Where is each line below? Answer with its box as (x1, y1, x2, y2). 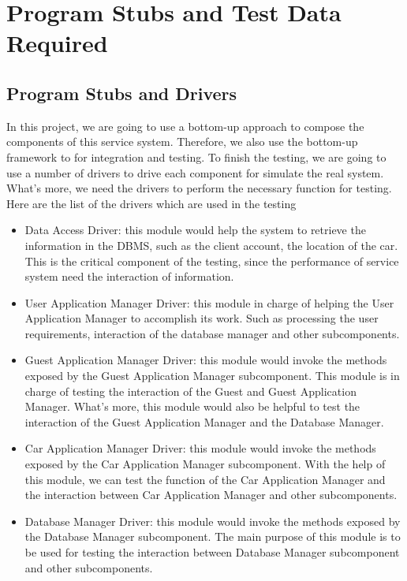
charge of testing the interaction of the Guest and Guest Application (24, 382, 357, 399)
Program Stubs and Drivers (6, 80, 237, 105)
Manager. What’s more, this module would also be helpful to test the (24, 398, 360, 415)
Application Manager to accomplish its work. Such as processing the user (24, 310, 379, 326)
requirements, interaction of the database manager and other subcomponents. (24, 325, 400, 341)
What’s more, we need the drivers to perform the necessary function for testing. (6, 180, 392, 196)
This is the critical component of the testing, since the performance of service (24, 252, 399, 269)
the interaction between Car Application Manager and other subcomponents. (24, 486, 398, 503)
